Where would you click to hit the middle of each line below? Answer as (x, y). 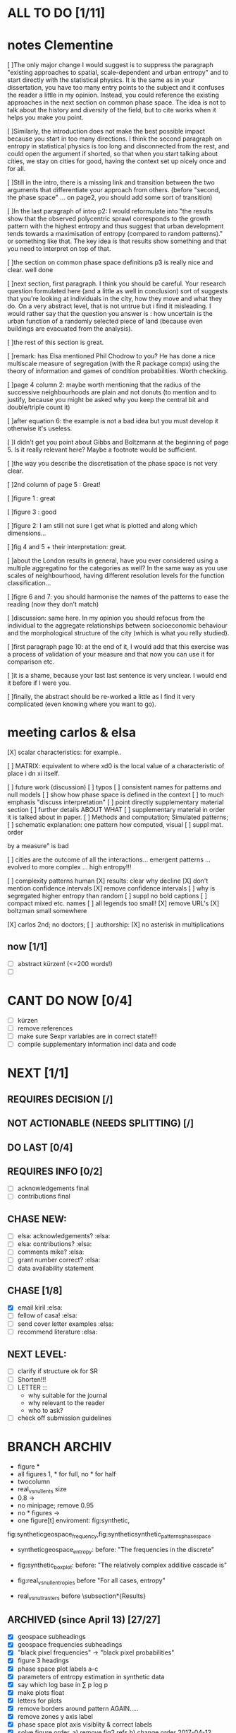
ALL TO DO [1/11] (56, 13)
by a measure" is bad (38, 846)
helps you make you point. (45, 117)
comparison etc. (31, 662)
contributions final (44, 1197)
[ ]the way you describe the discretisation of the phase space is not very (112, 464)
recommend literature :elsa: (57, 1332)
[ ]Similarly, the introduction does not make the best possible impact (106, 131)
